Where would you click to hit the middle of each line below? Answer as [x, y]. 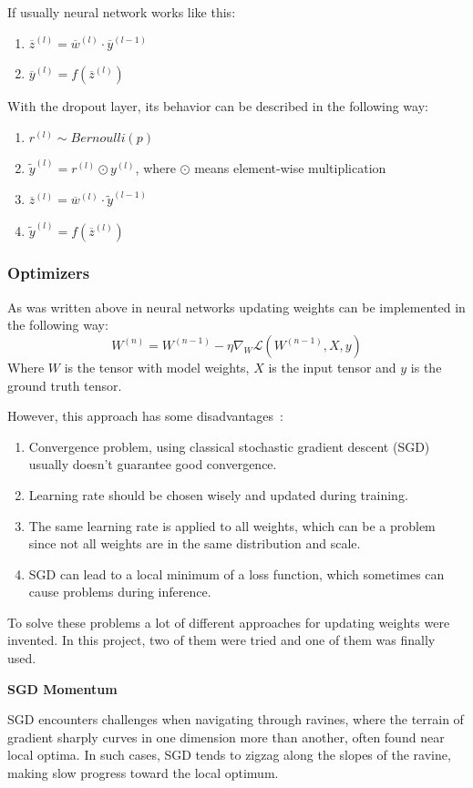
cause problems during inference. [120, 592]
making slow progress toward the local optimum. [143, 773]
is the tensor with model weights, [157, 367]
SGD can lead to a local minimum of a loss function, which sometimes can [236, 573]
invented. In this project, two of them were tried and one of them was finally [221, 640]
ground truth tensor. [65, 385]
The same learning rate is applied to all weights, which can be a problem [232, 525]
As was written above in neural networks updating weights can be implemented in [236, 307]
